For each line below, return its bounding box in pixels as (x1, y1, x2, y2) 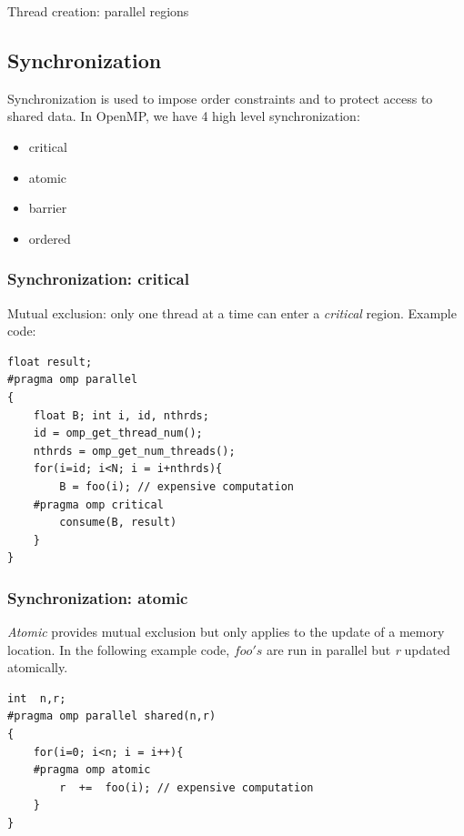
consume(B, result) (59, 516, 177, 529)
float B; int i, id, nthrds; (33, 408, 209, 422)
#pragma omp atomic (33, 763, 151, 777)
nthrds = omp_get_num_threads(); (33, 444, 236, 458)
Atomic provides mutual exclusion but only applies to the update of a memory (7, 622, 445, 641)
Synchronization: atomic (7, 586, 188, 609)
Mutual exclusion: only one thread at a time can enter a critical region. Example (7, 303, 457, 322)
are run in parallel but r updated (266, 640, 450, 659)
